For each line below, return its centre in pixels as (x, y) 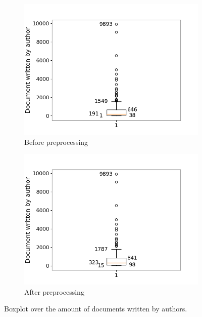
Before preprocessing (56, 142)
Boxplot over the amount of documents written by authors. (96, 309)
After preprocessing (54, 291)
